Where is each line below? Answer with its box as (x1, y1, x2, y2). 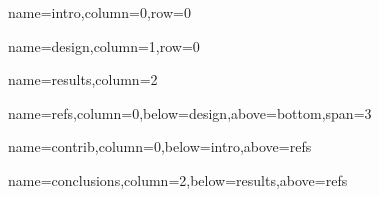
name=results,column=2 (8, 69, 158, 90)
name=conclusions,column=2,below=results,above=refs (8, 169, 348, 190)
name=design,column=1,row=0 (8, 35, 200, 56)
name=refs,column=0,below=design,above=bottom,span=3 (8, 102, 372, 123)
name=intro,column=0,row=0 (8, 2, 191, 22)
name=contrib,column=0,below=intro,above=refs (8, 136, 312, 157)
